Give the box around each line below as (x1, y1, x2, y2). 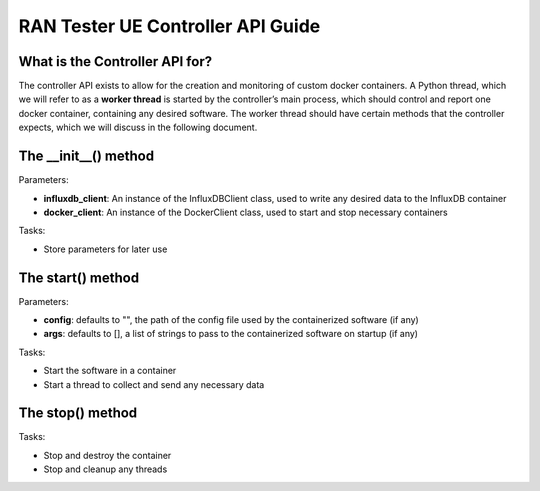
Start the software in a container (43, 365, 177, 377)
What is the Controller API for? (18, 53, 213, 70)
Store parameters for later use (43, 243, 168, 255)
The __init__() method (18, 148, 155, 165)
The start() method (18, 269, 140, 286)
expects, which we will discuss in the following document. (18, 121, 258, 134)
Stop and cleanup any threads (43, 463, 168, 475)
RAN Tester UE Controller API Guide (18, 15, 321, 37)
